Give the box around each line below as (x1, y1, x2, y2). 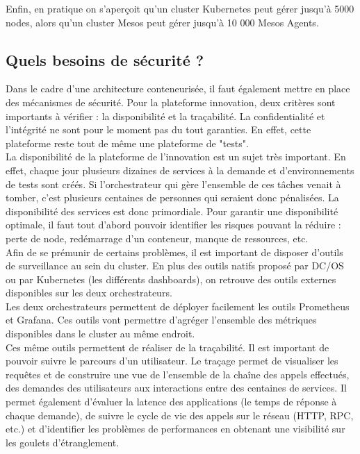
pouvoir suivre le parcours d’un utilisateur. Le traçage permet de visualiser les (6, 353, 338, 368)
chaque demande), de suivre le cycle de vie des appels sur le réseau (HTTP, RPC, (6, 407, 354, 422)
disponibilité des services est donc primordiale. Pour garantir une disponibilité (6, 203, 338, 218)
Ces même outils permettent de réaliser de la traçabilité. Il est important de (6, 339, 329, 354)
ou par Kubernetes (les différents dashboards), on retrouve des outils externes (6, 271, 336, 286)
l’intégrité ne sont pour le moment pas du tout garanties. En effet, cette (6, 122, 311, 137)
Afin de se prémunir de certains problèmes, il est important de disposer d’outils (6, 244, 343, 259)
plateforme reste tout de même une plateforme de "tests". (6, 135, 249, 150)
